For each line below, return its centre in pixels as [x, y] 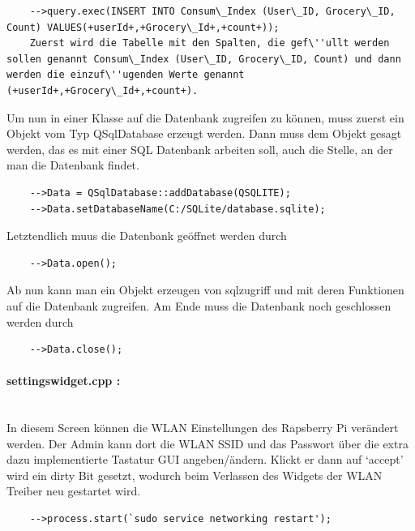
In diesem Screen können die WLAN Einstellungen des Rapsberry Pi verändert [203, 428]
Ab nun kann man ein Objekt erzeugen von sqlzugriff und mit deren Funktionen [205, 290]
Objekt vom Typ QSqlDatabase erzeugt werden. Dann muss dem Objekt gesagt [204, 133]
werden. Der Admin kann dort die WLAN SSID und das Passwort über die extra [207, 443]
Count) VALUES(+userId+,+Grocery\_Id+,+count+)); [143, 27]
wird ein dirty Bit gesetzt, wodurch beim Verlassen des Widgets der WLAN [195, 475]
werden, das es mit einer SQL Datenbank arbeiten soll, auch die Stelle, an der [200, 149]
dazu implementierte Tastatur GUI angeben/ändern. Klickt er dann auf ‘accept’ [205, 459]
